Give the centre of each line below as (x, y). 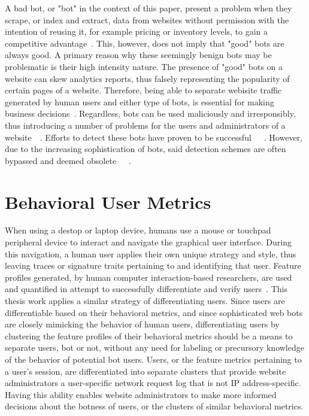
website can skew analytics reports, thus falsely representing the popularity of (147, 78)
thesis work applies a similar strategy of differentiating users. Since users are (145, 300)
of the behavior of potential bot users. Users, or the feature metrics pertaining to (153, 359)
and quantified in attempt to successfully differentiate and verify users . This (146, 289)
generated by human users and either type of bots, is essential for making (140, 101)
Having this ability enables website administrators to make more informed (141, 394)
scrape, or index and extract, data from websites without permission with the (147, 19)
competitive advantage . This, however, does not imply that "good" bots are (145, 43)
